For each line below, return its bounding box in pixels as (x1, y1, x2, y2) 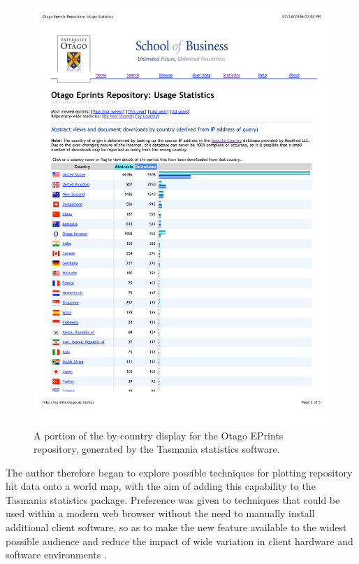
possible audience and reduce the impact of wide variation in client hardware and (6, 533, 353, 548)
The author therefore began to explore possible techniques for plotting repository (6, 465, 353, 479)
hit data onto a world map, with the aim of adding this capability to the (6, 479, 316, 493)
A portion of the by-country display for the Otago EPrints (34, 428, 284, 442)
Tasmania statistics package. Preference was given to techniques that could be (6, 492, 340, 507)
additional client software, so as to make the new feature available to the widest (6, 520, 347, 535)
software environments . (6, 547, 107, 562)
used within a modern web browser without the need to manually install (6, 506, 315, 521)
